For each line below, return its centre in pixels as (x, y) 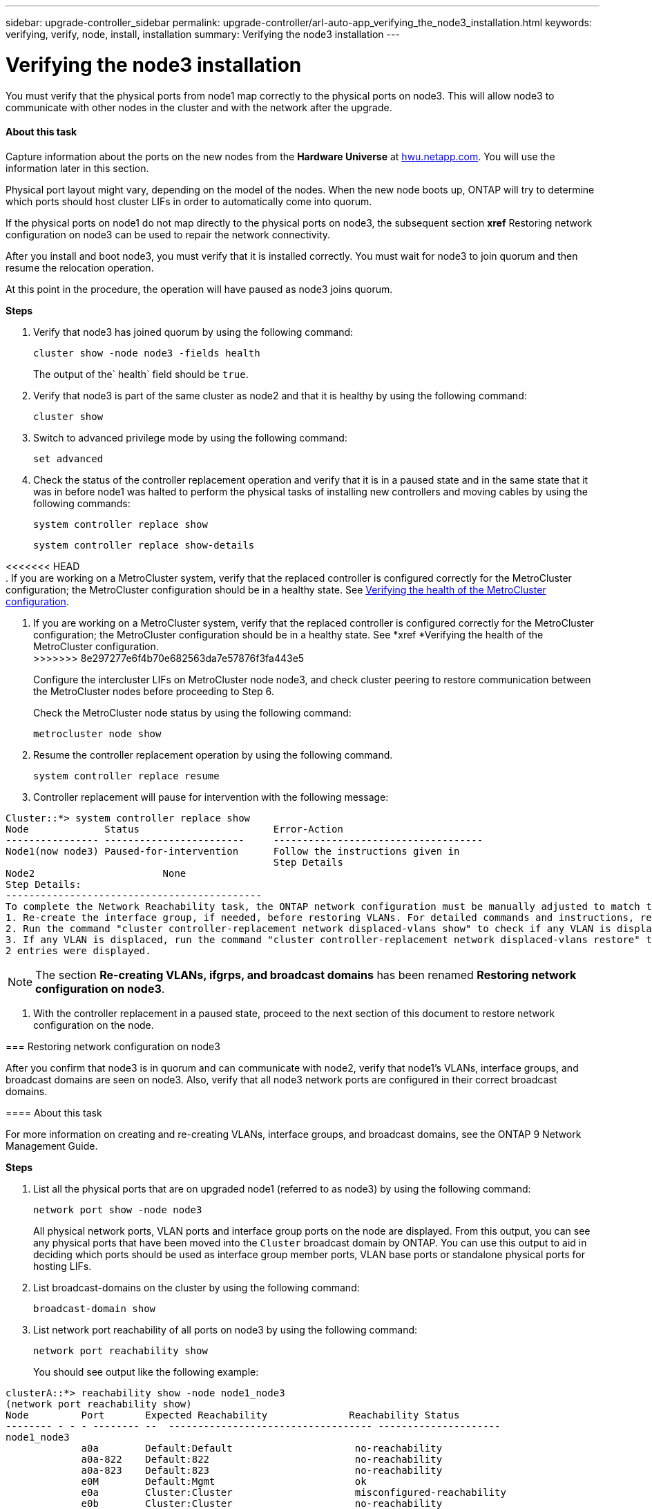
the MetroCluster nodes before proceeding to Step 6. (154, 691)
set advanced (68, 458)
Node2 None (96, 873)
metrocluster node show (97, 733)
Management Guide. (52, 1146)
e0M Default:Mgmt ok (224, 1481)
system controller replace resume (126, 776)
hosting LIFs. (63, 1266)
